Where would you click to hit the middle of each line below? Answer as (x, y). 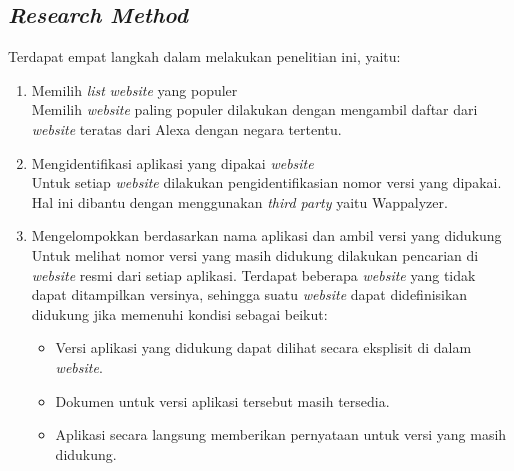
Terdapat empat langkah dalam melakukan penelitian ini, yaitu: (204, 56)
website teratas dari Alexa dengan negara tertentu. (186, 128)
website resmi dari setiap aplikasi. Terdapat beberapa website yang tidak (253, 274)
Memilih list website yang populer (134, 89)
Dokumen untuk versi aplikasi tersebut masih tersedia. (222, 400)
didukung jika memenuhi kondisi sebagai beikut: (179, 313)
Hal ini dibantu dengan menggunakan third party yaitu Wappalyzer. (239, 201)
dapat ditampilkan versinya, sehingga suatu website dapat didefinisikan (249, 294)
